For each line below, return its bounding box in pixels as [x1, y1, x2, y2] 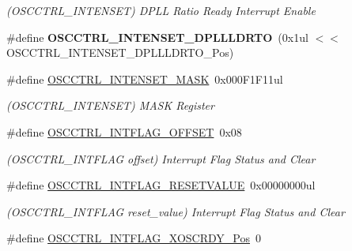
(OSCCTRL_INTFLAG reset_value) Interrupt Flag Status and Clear [6, 203, 345, 219]
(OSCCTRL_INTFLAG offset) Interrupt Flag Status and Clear [6, 150, 316, 167]
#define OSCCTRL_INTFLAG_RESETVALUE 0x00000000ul [6, 177, 316, 193]
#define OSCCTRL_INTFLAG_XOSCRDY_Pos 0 [6, 230, 261, 246]
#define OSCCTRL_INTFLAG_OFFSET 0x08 [6, 123, 242, 140]
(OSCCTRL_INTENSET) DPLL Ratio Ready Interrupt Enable [6, 2, 316, 18]
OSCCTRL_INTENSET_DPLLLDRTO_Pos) [6, 44, 234, 61]
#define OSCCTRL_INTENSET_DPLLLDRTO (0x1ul [6, 28, 308, 45]
